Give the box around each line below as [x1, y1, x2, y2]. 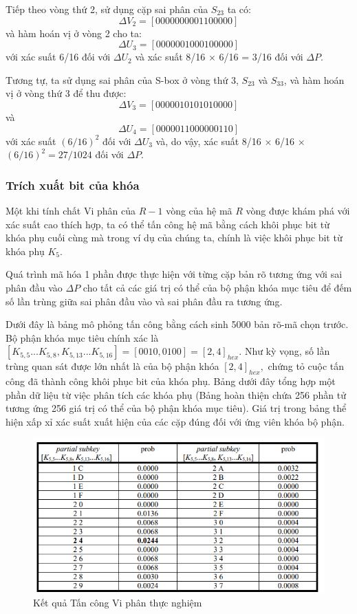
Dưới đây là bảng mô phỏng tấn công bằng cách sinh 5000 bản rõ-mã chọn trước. [6, 317, 349, 331]
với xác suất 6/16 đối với [6, 50, 111, 64]
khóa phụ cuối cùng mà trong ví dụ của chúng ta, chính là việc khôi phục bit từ [6, 230, 343, 245]
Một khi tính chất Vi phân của [6, 203, 136, 217]
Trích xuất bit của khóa [6, 176, 140, 193]
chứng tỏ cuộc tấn [268, 359, 345, 373]
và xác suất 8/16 [135, 50, 206, 64]
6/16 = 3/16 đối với [219, 50, 303, 64]
